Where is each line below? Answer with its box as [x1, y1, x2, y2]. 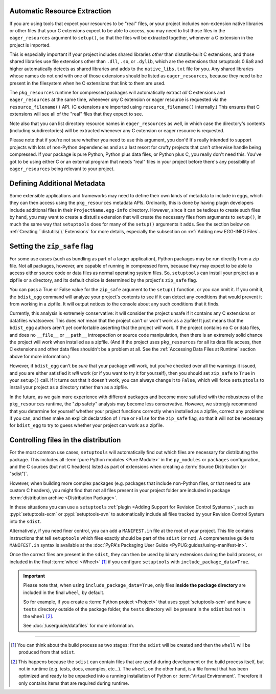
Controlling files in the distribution [9, 436, 121, 444]
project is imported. [9, 42, 51, 48]
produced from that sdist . [18, 649, 76, 656]
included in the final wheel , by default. [23, 589, 105, 596]
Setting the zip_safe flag [9, 241, 94, 251]
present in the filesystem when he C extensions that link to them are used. [9, 80, 166, 86]
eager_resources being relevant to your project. [9, 166, 115, 172]
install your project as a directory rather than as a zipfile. [9, 384, 129, 391]
